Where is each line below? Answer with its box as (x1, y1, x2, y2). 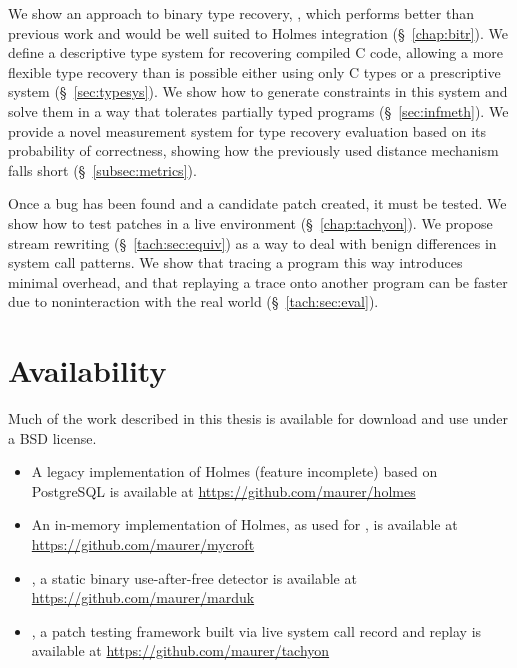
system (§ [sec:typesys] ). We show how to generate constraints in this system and (8, 81, 508, 102)
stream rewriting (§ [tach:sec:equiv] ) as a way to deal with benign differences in (8, 232, 497, 253)
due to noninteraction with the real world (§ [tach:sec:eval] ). (8, 291, 379, 312)
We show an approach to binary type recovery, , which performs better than (8, 3, 474, 23)
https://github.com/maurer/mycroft (31, 534, 255, 554)
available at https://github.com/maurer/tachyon (31, 640, 330, 661)
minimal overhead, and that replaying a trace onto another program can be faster (8, 271, 508, 292)
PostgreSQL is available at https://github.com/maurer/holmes (31, 480, 416, 501)
